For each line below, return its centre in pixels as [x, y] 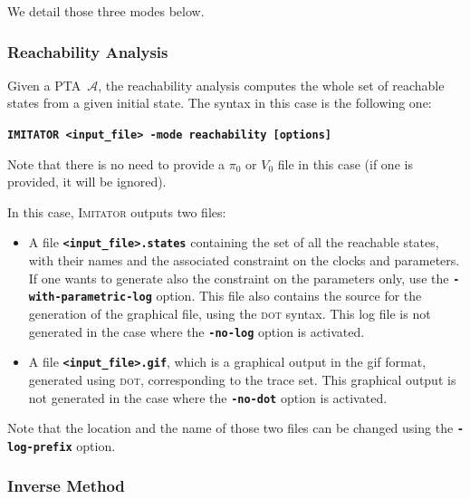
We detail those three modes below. [106, 11]
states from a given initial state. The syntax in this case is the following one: [220, 103]
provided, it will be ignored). [87, 182]
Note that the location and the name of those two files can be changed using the [230, 428]
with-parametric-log [90, 297]
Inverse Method [66, 486]
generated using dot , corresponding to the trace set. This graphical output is [242, 379]
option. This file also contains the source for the [289, 296]
